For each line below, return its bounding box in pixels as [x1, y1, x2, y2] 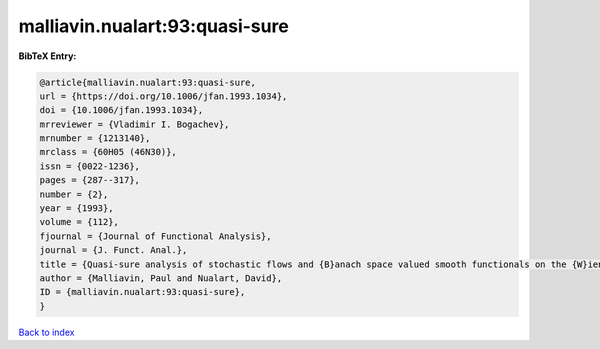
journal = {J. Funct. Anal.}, [39, 245, 188, 256]
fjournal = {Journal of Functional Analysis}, [39, 230, 272, 242]
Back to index [18, 326, 75, 338]
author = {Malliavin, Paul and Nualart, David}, [39, 273, 283, 284]
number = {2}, [39, 188, 109, 200]
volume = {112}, [39, 216, 120, 228]
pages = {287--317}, [39, 175, 140, 186]
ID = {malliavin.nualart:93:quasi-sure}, [39, 286, 246, 298]
